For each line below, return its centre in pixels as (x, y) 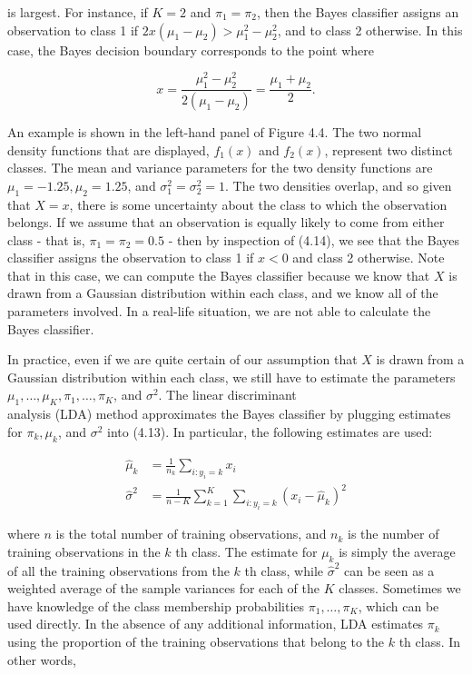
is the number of (393, 534)
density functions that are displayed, (108, 149)
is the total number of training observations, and (191, 534)
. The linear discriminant (227, 395)
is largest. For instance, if (78, 12)
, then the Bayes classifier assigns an (358, 12)
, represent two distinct (388, 149)
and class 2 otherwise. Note (369, 258)
